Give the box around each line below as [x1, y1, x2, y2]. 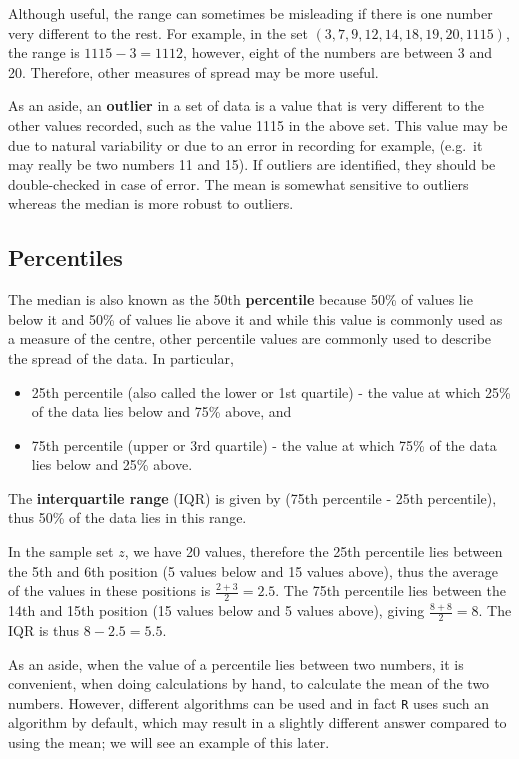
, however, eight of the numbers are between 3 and [183, 42, 493, 63]
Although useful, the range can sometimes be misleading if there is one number [8, 3, 493, 23]
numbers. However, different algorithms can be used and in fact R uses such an [8, 692, 490, 713]
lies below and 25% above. [31, 454, 193, 475]
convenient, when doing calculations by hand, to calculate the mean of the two [8, 673, 490, 694]
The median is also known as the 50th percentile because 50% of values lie [8, 289, 473, 310]
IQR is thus [8, 619, 80, 640]
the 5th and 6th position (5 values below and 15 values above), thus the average [8, 560, 498, 581]
